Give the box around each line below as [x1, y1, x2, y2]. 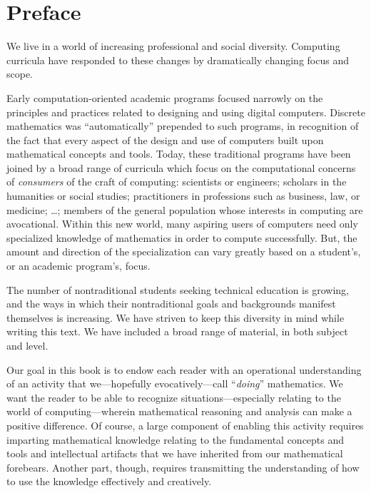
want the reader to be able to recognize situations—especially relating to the [6, 390, 341, 405]
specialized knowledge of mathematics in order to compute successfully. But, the [6, 230, 357, 245]
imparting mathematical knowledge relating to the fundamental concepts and [6, 432, 345, 447]
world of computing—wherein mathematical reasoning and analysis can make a [6, 404, 352, 419]
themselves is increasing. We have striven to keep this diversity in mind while [6, 310, 345, 325]
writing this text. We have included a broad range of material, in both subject [6, 324, 348, 339]
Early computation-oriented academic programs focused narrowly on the [6, 90, 323, 105]
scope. [6, 66, 34, 81]
